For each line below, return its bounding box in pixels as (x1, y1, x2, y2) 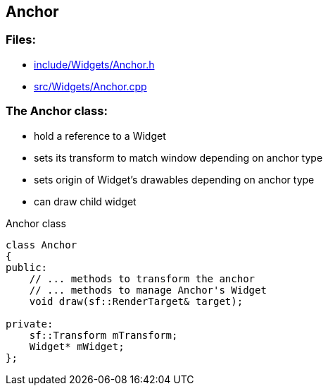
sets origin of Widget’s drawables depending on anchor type (34, 173, 315, 186)
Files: (6, 32, 36, 47)
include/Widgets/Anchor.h (34, 58, 155, 71)
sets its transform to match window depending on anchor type (34, 151, 323, 164)
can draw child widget (34, 195, 137, 207)
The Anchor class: (6, 104, 108, 119)
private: (6, 318, 53, 330)
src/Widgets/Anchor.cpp (34, 80, 147, 92)
